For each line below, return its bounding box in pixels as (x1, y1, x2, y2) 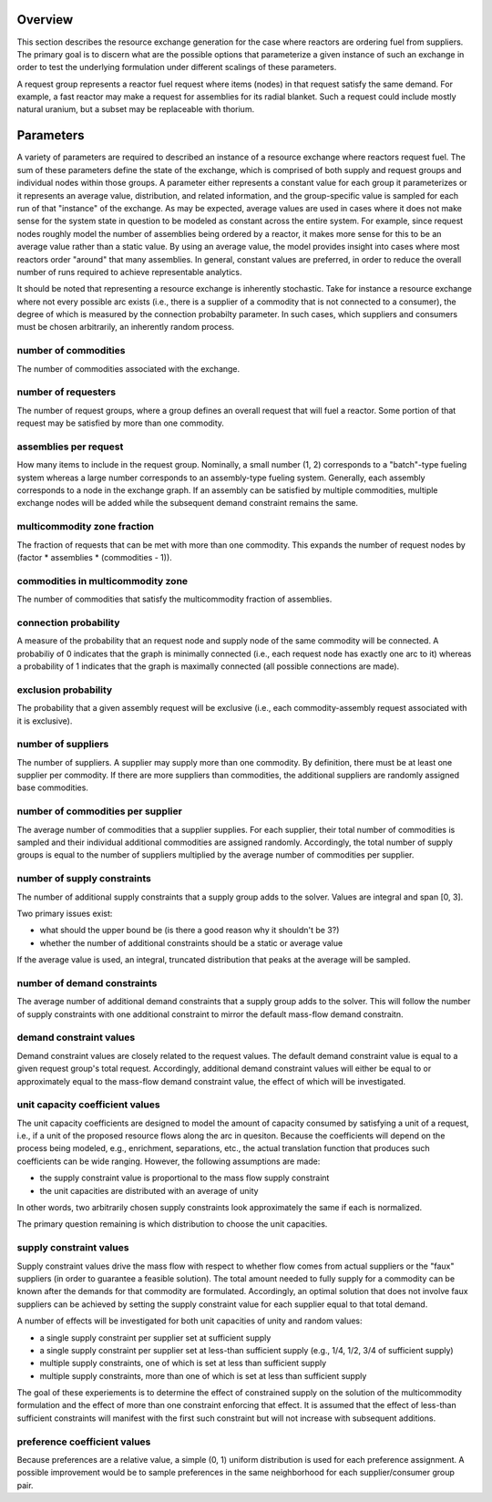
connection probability (16, 616, 120, 629)
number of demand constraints (16, 976, 158, 989)
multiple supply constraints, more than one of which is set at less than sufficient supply (39, 1370, 367, 1381)
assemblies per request (16, 440, 124, 453)
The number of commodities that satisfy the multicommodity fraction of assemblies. (16, 593, 333, 605)
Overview (16, 12, 74, 27)
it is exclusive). (16, 715, 73, 726)
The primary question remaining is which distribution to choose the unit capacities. (16, 1219, 328, 1229)
